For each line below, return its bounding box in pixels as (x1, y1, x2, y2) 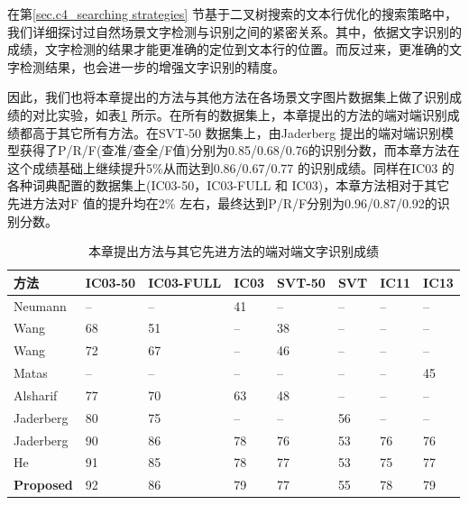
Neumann (14, 296, 67, 315)
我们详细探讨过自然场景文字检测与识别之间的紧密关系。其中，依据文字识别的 (7, 22, 462, 41)
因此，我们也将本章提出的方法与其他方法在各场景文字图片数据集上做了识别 (7, 87, 449, 106)
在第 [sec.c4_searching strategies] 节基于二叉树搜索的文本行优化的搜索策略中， (7, 5, 457, 23)
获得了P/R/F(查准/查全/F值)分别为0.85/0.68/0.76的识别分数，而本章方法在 (19, 141, 460, 160)
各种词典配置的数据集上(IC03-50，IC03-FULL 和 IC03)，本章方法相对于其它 (7, 176, 450, 195)
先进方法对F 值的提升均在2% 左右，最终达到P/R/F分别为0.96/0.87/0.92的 (7, 193, 437, 212)
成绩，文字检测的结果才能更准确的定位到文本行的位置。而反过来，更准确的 (7, 40, 449, 59)
